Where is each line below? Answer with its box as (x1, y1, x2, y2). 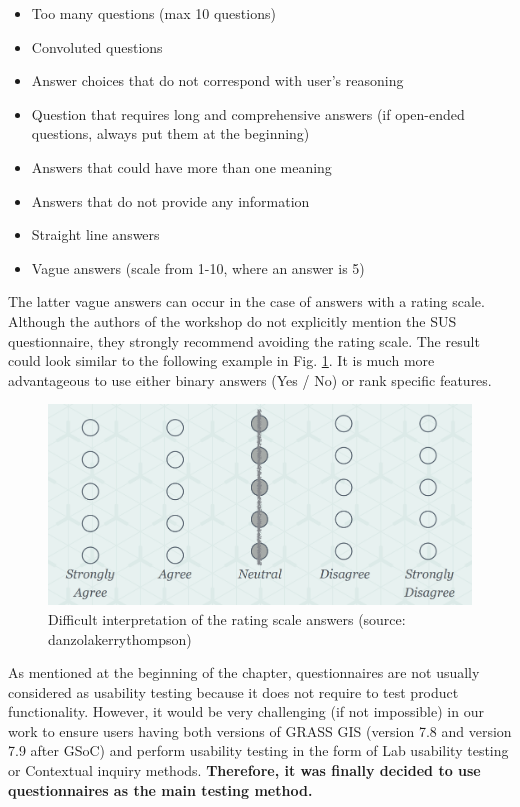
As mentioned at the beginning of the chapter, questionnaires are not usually (8, 662, 480, 683)
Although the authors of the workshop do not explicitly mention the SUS (8, 310, 457, 331)
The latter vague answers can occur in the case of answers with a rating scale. (8, 291, 485, 312)
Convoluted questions (31, 36, 163, 57)
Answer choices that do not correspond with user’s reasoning (31, 70, 404, 91)
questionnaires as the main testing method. (8, 779, 313, 800)
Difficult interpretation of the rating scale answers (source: (48, 608, 406, 629)
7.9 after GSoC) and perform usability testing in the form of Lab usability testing (8, 740, 509, 761)
